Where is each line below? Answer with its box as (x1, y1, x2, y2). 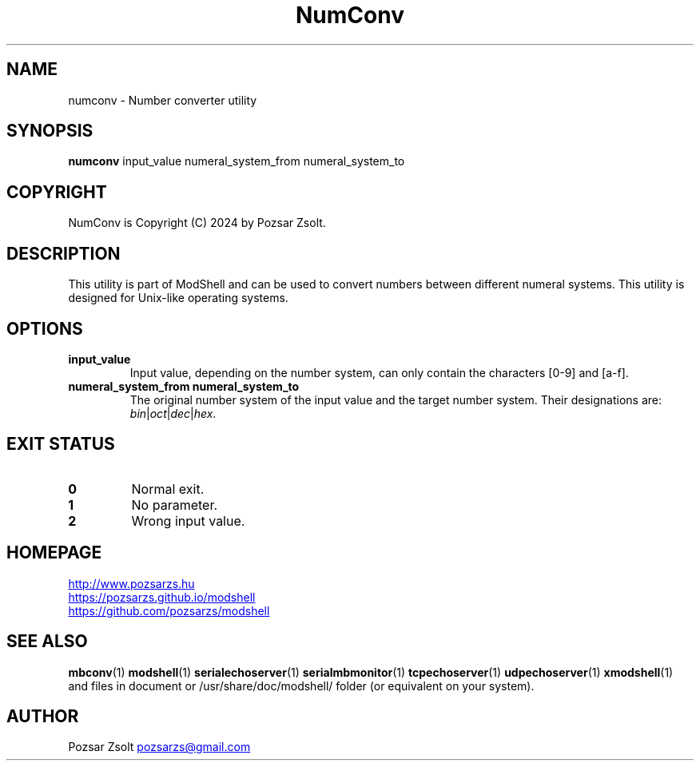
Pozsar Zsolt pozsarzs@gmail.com (68, 740, 251, 754)
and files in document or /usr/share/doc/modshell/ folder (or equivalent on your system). (68, 678, 535, 693)
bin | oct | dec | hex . (129, 406, 217, 420)
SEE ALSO (6, 631, 88, 652)
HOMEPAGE (6, 542, 102, 563)
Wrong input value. (131, 512, 245, 529)
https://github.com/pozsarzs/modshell (68, 603, 270, 618)
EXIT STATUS (6, 434, 115, 455)
